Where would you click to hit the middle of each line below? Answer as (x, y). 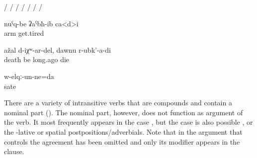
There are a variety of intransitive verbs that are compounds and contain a (118, 103)
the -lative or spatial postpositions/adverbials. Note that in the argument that (123, 131)
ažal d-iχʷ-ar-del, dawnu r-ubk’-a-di (57, 49)
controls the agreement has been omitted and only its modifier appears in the (122, 141)
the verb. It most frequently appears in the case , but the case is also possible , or (128, 122)
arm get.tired (24, 33)
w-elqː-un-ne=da (29, 76)
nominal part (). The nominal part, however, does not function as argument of (124, 112)
